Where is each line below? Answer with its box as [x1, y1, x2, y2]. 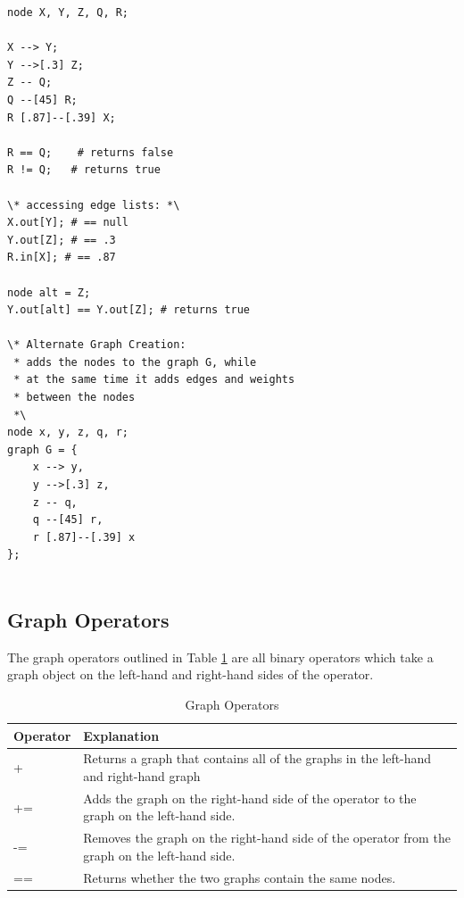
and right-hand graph [83, 767, 201, 786]
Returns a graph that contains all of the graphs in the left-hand [83, 749, 432, 768]
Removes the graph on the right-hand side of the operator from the [83, 828, 451, 847]
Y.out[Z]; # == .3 [7, 233, 116, 246]
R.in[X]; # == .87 [7, 251, 116, 264]
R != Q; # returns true [7, 163, 161, 177]
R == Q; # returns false [7, 146, 174, 159]
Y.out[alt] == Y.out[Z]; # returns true [7, 303, 251, 317]
